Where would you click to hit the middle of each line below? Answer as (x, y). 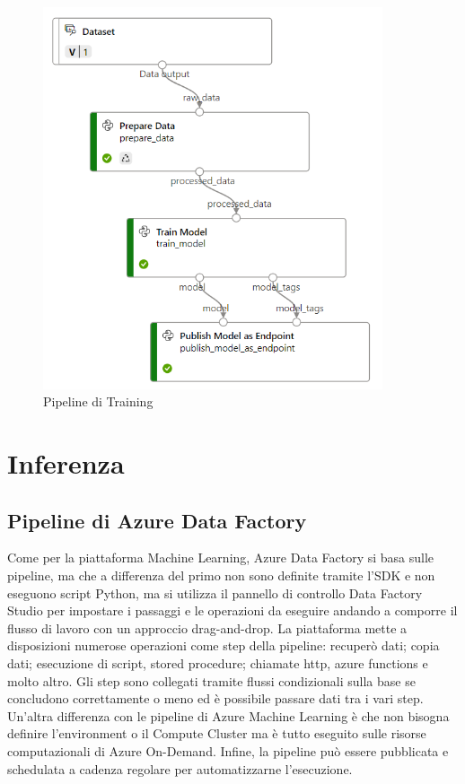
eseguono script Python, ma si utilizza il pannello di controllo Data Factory (215, 592)
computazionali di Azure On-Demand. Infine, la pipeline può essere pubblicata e (228, 750)
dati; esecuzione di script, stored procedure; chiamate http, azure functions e (218, 663)
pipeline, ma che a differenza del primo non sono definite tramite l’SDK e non (221, 575)
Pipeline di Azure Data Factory (157, 520)
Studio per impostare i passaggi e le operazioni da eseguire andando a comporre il (232, 610)
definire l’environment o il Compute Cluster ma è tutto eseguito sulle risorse (217, 733)
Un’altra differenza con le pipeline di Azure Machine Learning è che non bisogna (228, 715)
